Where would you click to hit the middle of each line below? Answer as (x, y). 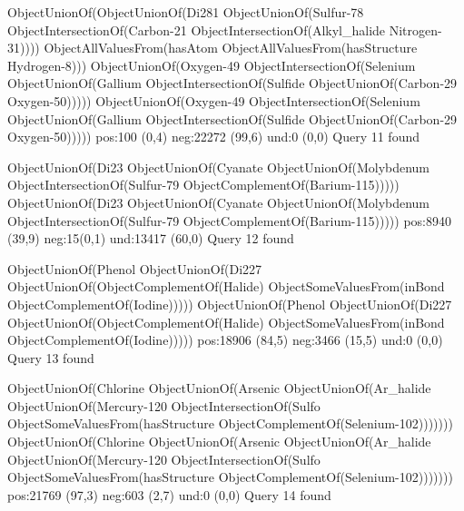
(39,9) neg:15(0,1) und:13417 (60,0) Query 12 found (151, 238)
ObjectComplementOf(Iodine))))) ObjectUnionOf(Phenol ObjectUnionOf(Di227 (230, 304)
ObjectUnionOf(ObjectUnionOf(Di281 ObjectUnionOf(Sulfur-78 (186, 12)
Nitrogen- (415, 29)
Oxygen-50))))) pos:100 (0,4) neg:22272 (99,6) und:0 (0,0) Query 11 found (214, 137)
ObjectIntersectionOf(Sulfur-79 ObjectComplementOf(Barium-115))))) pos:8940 (229, 220)
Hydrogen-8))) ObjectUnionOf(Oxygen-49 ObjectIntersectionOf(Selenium (212, 65)
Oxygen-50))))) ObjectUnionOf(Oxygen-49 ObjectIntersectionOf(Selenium (214, 100)
